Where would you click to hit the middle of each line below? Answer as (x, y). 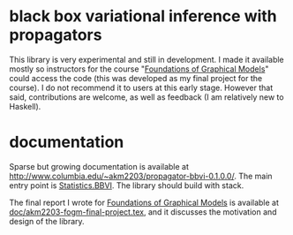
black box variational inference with (143, 16)
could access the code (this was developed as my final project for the (136, 78)
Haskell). (25, 106)
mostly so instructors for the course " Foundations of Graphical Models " (139, 69)
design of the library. (47, 221)
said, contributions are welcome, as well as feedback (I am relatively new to (146, 97)
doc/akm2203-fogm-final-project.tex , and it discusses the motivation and (143, 212)
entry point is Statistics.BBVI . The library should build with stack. (127, 185)
